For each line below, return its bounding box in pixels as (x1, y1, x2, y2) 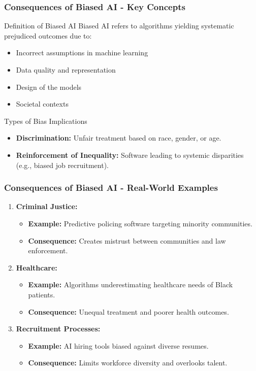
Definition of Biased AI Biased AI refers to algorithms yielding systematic (4, 20, 234, 31)
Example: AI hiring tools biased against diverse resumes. (28, 340, 209, 351)
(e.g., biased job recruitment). (16, 159, 109, 170)
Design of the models (16, 81, 82, 92)
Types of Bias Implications (4, 115, 87, 126)
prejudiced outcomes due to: (4, 30, 92, 41)
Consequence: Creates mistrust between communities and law (28, 235, 226, 246)
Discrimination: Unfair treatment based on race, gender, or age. (16, 132, 221, 143)
